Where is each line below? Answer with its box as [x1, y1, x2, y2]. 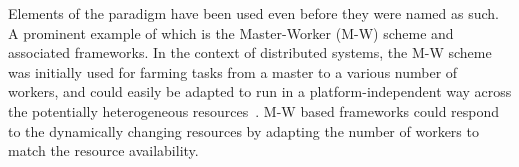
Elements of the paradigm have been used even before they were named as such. [8, 3, 499, 23]
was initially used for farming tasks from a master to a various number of [8, 61, 458, 82]
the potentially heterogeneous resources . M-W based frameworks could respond [8, 100, 500, 121]
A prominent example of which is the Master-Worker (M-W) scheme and [8, 22, 454, 43]
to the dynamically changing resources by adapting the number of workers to [8, 120, 479, 141]
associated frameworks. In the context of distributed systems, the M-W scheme [8, 42, 492, 63]
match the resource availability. [8, 140, 199, 161]
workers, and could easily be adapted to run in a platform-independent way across [8, 81, 512, 102]
